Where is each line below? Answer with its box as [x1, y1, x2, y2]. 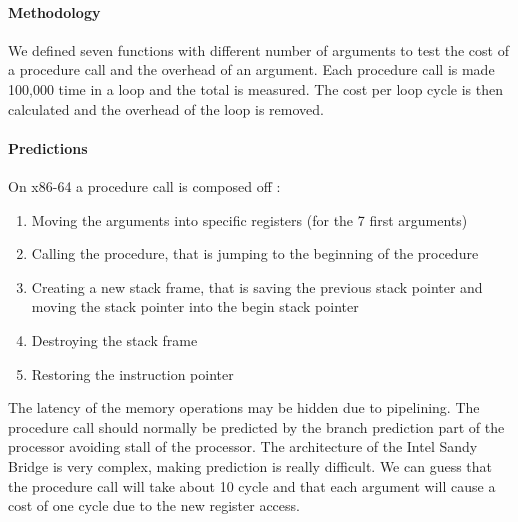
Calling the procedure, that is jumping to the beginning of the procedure [31, 243, 479, 264]
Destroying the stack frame [31, 329, 198, 350]
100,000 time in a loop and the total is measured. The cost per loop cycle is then [8, 78, 504, 99]
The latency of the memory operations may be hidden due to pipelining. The [8, 397, 480, 418]
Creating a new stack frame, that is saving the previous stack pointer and [31, 276, 483, 297]
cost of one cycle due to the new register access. [8, 495, 300, 516]
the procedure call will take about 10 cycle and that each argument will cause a [8, 475, 496, 496]
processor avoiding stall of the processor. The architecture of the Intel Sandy [8, 436, 478, 457]
